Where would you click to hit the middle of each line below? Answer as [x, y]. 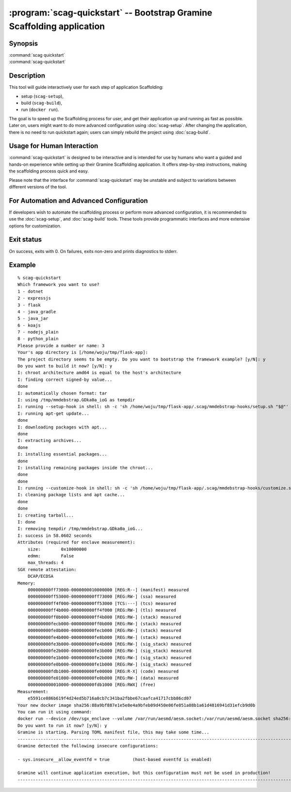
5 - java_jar [33, 318]
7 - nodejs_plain [38, 332]
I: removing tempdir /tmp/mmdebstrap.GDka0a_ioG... [80, 529]
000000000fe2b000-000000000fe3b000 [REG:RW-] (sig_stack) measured [109, 651]
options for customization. [35, 226]
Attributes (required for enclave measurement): [76, 542]
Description [27, 76]
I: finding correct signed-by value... [65, 380]
